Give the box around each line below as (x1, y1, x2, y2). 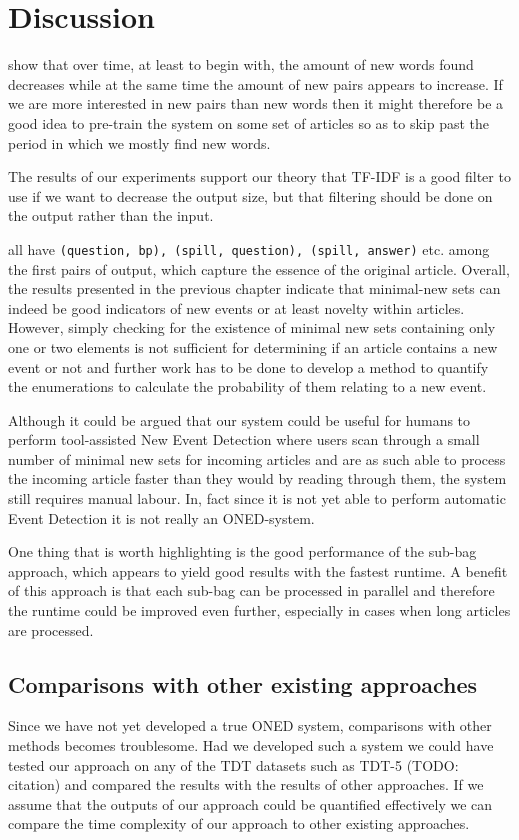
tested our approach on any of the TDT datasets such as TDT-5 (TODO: (8, 754, 459, 775)
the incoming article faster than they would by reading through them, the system (8, 468, 507, 489)
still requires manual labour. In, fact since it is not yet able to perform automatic (8, 488, 506, 509)
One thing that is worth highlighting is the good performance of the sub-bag (8, 541, 477, 562)
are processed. (8, 619, 94, 640)
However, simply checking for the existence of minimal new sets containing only (8, 317, 496, 338)
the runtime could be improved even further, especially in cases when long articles (8, 600, 511, 621)
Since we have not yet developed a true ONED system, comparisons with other (8, 715, 492, 736)
